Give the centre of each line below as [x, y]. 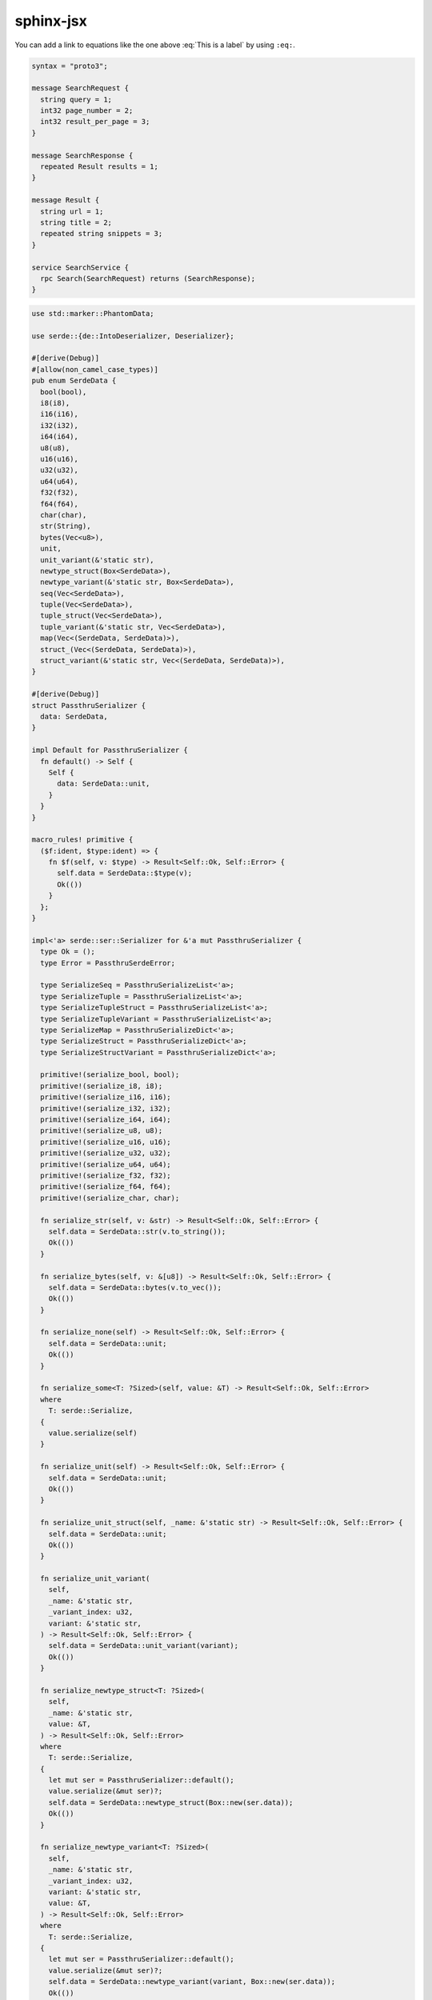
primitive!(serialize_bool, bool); [110, 1075]
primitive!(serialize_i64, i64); [106, 1120]
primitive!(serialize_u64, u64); [106, 1164]
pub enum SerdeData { [74, 381]
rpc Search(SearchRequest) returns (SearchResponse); [148, 278]
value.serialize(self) [93, 1433]
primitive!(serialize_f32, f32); [106, 1176]
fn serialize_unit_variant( [95, 1579]
